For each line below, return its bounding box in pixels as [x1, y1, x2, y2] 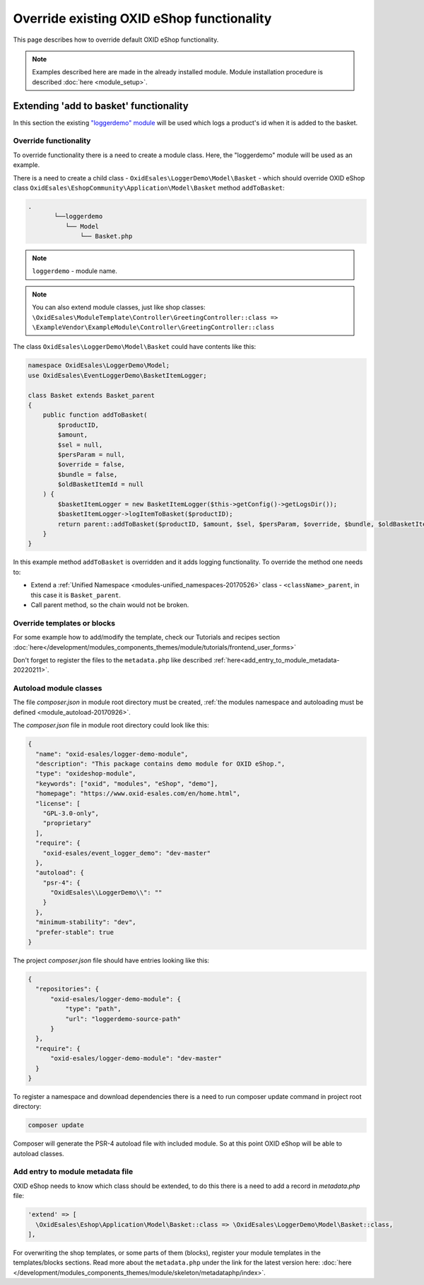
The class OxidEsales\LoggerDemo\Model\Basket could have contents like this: [13, 342, 257, 351]
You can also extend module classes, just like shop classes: [32, 303, 206, 311]
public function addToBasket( [42, 411, 148, 419]
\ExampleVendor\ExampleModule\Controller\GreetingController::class [32, 323, 275, 332]
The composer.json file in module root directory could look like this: [13, 721, 209, 730]
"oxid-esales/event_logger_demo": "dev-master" [42, 849, 211, 857]
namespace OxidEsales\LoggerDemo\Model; [28, 362, 170, 369]
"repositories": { [35, 985, 99, 993]
